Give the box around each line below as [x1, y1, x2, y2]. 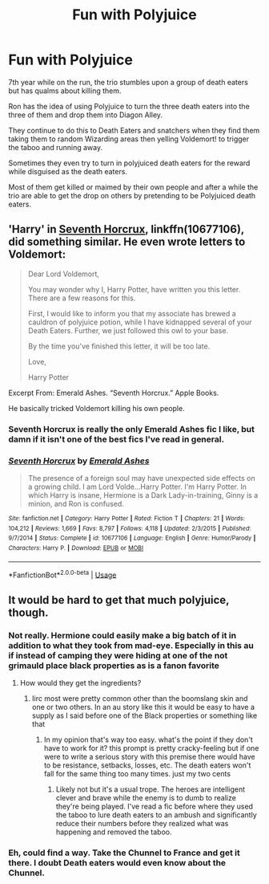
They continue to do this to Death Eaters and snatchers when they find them [8, 125, 260, 135]
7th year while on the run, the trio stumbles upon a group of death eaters [8, 77, 248, 87]
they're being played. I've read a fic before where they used [55, 801, 254, 811]
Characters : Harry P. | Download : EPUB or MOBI [8, 544, 144, 552]
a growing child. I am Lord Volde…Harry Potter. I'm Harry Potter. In [27, 482, 247, 491]
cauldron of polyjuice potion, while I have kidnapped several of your [27, 317, 252, 327]
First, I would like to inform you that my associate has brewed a [27, 308, 236, 318]
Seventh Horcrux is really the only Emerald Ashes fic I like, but [8, 423, 255, 434]
